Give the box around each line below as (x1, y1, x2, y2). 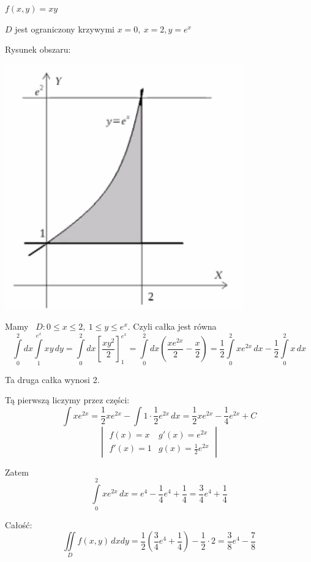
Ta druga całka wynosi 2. (5, 373, 100, 385)
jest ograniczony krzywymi (15, 22, 114, 35)
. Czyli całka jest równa (127, 320, 217, 333)
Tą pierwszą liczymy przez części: (5, 393, 130, 406)
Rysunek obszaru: (5, 43, 71, 56)
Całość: (5, 518, 32, 531)
